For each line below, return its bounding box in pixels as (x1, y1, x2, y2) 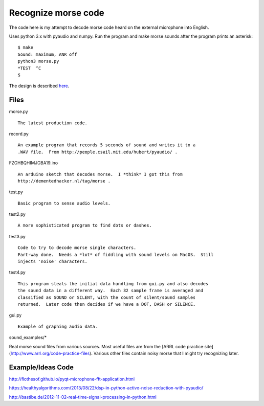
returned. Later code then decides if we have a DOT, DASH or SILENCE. (18, 301, 196, 307)
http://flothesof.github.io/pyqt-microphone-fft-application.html (9, 376, 135, 382)
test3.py (9, 233, 26, 239)
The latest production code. (18, 120, 88, 126)
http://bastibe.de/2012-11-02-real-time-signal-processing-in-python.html (9, 394, 156, 400)
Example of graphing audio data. (18, 323, 98, 329)
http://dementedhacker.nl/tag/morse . (18, 178, 111, 183)
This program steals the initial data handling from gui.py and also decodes (18, 281, 209, 286)
